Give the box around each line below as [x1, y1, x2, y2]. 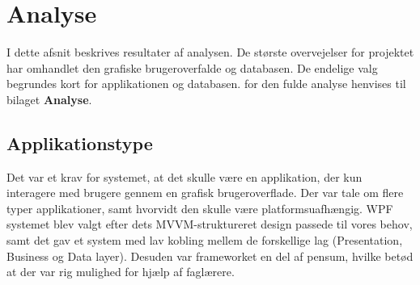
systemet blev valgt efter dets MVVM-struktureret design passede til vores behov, [6, 216, 413, 233]
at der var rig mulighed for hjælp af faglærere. [6, 263, 235, 280]
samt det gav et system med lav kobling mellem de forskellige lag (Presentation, [6, 232, 403, 249]
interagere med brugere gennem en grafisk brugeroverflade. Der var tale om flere [6, 184, 404, 201]
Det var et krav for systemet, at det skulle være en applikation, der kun [6, 168, 363, 185]
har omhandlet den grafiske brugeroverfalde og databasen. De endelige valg [6, 59, 378, 76]
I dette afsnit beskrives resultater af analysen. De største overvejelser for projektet [6, 44, 414, 61]
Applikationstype [6, 130, 153, 155]
